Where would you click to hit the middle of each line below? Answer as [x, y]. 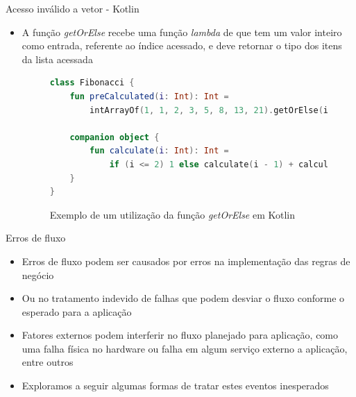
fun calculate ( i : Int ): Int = [159, 151]
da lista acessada [57, 59]
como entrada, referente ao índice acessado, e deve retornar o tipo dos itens [182, 45]
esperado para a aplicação [77, 311]
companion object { [115, 137]
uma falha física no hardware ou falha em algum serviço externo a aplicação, [185, 348]
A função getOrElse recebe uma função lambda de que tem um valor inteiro [182, 32]
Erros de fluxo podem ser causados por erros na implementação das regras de [186, 261]
